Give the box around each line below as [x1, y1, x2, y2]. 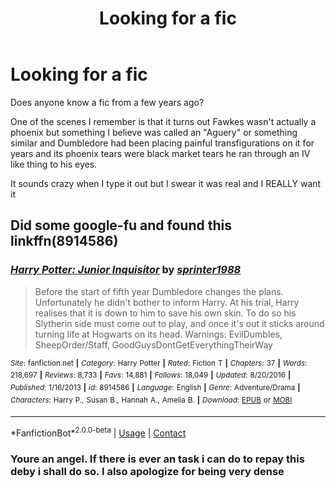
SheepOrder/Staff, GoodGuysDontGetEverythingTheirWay [34, 338, 273, 351]
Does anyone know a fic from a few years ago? [10, 96, 205, 108]
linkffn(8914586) [10, 233, 119, 250]
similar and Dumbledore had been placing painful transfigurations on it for [10, 137, 315, 149]
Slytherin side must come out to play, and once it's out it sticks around [34, 317, 325, 329]
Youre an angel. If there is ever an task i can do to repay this [10, 452, 305, 466]
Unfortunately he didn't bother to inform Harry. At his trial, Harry [34, 296, 300, 308]
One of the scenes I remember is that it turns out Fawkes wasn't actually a [10, 115, 317, 127]
